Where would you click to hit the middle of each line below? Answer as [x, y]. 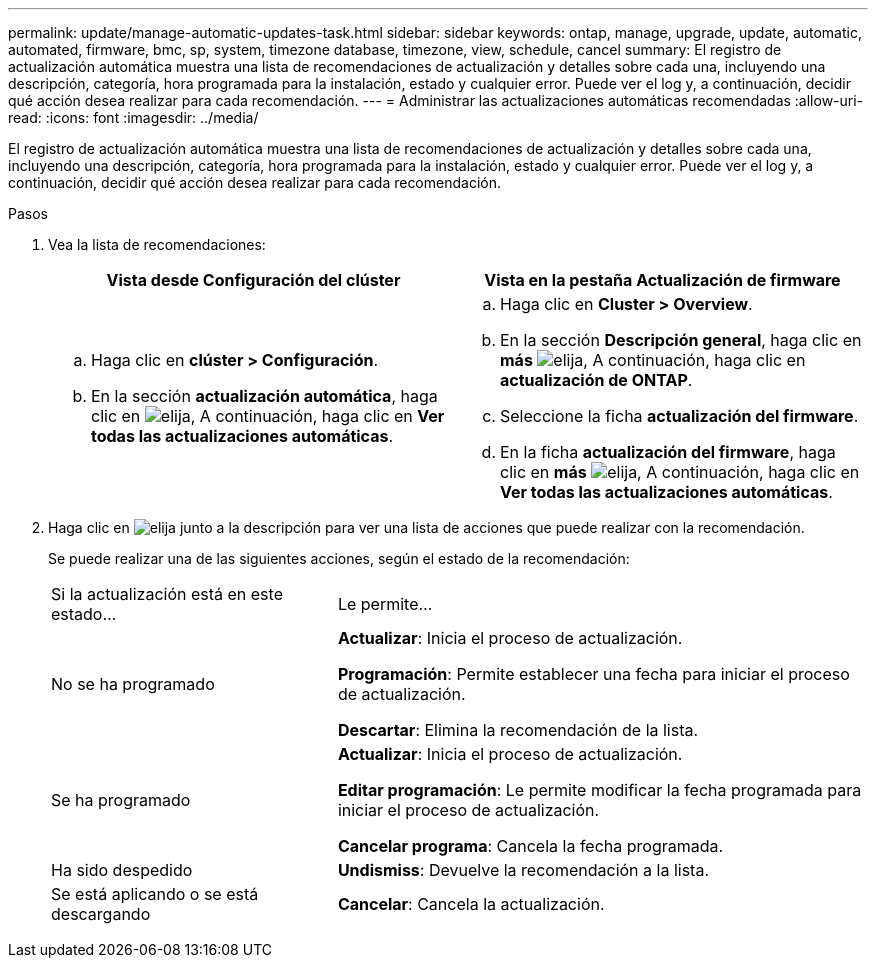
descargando [101, 914]
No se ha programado [133, 684]
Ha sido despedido [122, 870]
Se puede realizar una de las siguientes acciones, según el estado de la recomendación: [339, 558]
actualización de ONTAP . [596, 380]
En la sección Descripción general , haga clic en [681, 340]
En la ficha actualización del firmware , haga [668, 452]
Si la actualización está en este [167, 594]
